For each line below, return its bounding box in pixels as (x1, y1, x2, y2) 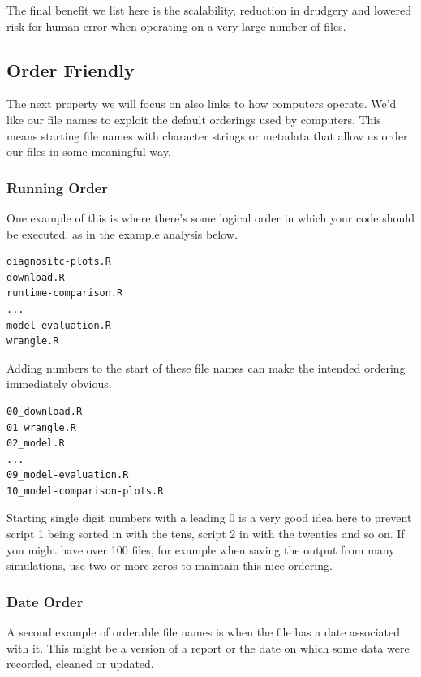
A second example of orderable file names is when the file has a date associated (6, 623, 401, 640)
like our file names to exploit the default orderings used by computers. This (6, 110, 381, 127)
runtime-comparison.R (6, 287, 123, 300)
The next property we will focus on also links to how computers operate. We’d (6, 95, 397, 112)
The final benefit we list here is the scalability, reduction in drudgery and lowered (6, 2, 411, 18)
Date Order (6, 591, 84, 611)
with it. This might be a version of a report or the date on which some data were (6, 639, 410, 656)
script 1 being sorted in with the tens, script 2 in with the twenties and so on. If (6, 525, 405, 542)
